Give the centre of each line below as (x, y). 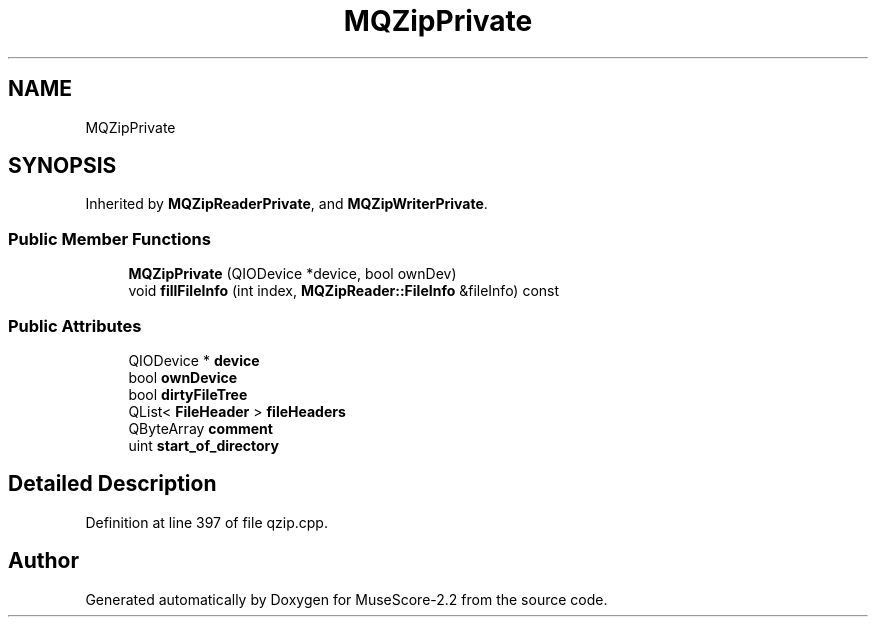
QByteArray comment (200, 428)
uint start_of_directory (203, 445)
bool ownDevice (183, 377)
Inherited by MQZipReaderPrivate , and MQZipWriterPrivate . (286, 204)
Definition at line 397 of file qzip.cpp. (206, 522)
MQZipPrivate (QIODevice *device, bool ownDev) (292, 274)
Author (43, 561)
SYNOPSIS (62, 166)
